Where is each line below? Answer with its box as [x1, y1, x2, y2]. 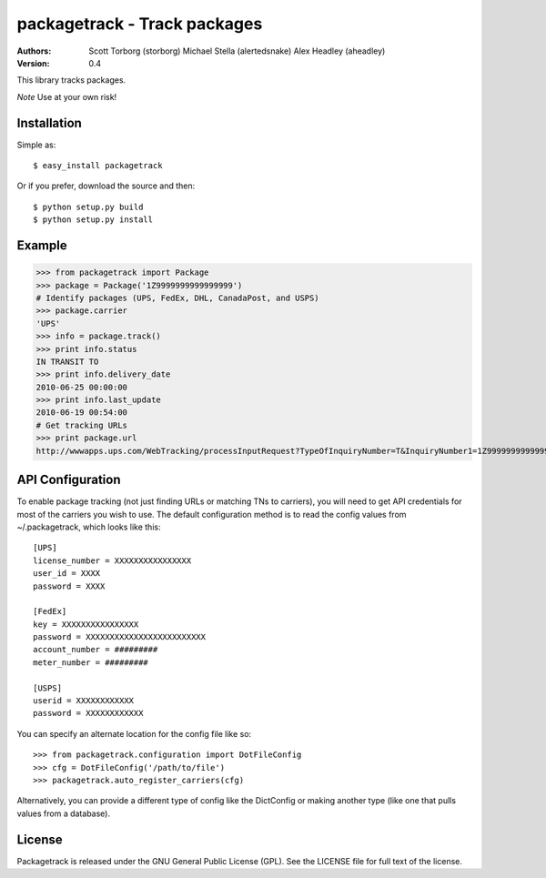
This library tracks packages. [16, 75, 126, 86]
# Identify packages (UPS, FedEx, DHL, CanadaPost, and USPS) [35, 292, 319, 303]
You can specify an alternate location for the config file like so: [16, 728, 252, 739]
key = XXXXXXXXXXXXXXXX [33, 619, 139, 630]
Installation [16, 115, 82, 131]
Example [16, 237, 67, 253]
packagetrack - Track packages [16, 14, 263, 34]
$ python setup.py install [33, 215, 154, 225]
